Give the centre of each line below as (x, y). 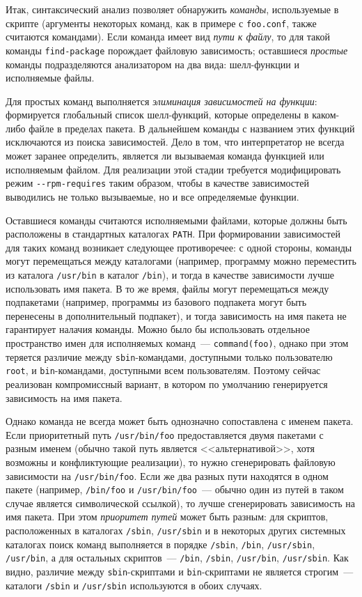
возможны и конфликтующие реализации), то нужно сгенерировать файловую (171, 462)
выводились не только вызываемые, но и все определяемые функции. (152, 196)
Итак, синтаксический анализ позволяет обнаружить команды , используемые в (172, 9)
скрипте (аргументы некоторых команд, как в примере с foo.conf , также (161, 23)
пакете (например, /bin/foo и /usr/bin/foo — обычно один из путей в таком (175, 489)
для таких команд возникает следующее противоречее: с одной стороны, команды (179, 247)
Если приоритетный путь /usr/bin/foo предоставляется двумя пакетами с (165, 434)
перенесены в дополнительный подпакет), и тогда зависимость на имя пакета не (176, 315)
